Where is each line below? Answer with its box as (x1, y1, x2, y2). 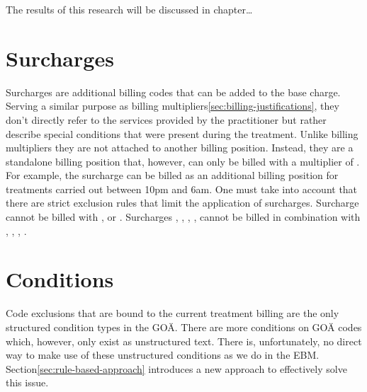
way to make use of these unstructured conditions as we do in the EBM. (6, 347, 320, 362)
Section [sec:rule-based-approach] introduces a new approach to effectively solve (6, 361, 347, 376)
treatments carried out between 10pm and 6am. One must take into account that (6, 181, 358, 196)
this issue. (6, 375, 49, 390)
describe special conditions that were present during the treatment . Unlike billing (6, 126, 358, 141)
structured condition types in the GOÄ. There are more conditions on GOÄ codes (6, 319, 362, 334)
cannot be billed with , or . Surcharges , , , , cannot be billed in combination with (6, 209, 361, 224)
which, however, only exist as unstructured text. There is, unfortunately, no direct (6, 333, 362, 348)
